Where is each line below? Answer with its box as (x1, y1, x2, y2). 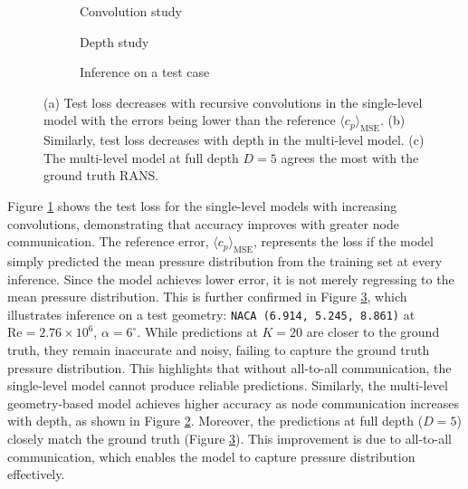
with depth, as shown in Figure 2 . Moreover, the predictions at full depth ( (7, 411, 424, 430)
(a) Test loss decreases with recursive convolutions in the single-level (43, 92, 423, 111)
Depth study (80, 32, 149, 51)
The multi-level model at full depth (43, 148, 239, 167)
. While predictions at (137, 322, 258, 341)
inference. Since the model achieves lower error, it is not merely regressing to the (7, 269, 454, 288)
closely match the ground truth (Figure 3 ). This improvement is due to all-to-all (7, 428, 452, 447)
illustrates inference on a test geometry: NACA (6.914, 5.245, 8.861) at (7, 304, 415, 323)
